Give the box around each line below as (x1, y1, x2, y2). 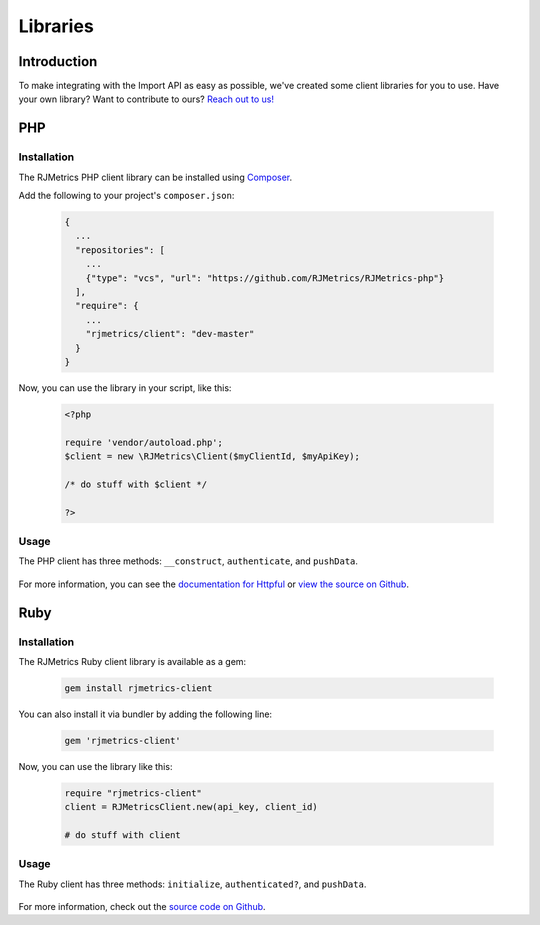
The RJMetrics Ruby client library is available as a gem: (18, 655, 247, 667)
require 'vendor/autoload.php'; (64, 436, 224, 448)
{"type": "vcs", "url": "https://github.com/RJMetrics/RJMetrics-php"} (85, 272, 445, 284)
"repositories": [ (75, 244, 165, 255)
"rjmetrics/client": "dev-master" (85, 328, 255, 340)
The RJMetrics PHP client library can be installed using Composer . (18, 171, 293, 183)
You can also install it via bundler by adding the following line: (18, 708, 273, 720)
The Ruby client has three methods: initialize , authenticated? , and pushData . (18, 878, 367, 890)
